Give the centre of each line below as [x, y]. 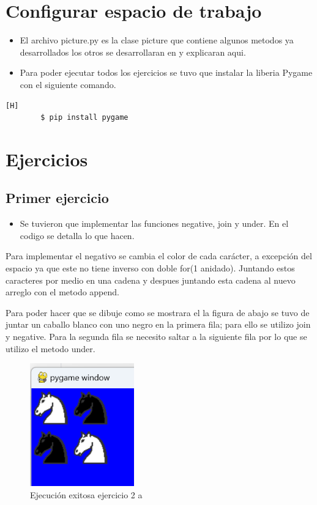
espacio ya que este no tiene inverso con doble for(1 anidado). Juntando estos [150, 268]
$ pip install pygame [84, 118]
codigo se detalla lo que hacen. [77, 235]
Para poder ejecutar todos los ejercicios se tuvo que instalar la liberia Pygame [166, 72]
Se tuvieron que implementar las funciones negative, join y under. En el [154, 223]
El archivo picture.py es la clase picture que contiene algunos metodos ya [157, 40]
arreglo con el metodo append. [62, 292]
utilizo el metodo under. [50, 348]
